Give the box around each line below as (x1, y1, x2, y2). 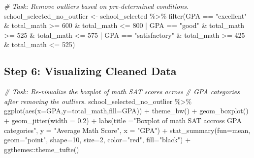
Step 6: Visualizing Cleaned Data (4, 63, 177, 79)
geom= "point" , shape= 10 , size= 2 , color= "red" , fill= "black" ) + (4, 134, 191, 145)
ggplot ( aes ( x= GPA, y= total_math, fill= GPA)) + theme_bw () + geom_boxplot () (4, 105, 249, 116)
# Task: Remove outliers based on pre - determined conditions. (4, 1, 189, 11)
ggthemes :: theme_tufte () (4, 144, 79, 154)
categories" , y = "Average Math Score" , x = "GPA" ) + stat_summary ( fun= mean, (4, 125, 251, 135)
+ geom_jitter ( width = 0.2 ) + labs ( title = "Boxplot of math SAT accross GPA (4, 115, 242, 125)
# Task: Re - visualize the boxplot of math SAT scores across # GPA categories (4, 86, 240, 97)
